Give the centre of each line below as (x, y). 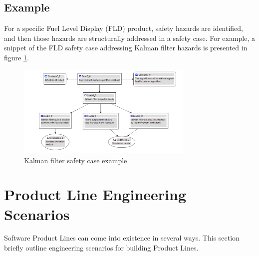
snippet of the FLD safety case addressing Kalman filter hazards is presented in (126, 48)
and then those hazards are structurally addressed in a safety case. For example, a (130, 38)
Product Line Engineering (95, 194)
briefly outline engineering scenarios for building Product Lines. (101, 248)
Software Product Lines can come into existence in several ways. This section (122, 238)
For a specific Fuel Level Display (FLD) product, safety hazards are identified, (124, 28)
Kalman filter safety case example (76, 160)
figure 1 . (16, 57)
